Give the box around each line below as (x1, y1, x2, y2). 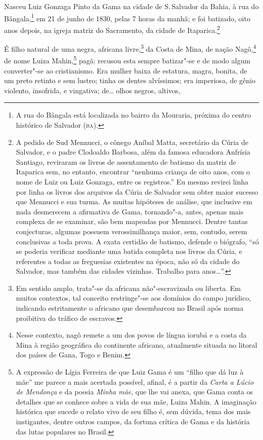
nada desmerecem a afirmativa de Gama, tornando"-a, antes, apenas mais (16, 206, 244, 216)
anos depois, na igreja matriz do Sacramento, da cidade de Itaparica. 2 (4, 23, 220, 35)
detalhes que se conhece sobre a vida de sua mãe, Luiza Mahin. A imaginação (16, 396, 256, 407)
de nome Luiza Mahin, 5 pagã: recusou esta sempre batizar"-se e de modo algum (4, 54, 250, 65)
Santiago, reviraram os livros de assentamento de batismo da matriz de (16, 156, 236, 167)
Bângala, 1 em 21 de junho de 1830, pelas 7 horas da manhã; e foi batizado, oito (4, 11, 250, 23)
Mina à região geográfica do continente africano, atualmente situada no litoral (16, 339, 257, 350)
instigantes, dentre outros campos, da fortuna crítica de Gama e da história (16, 416, 250, 426)
